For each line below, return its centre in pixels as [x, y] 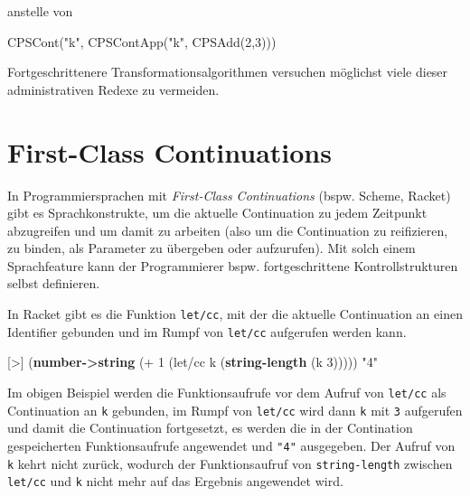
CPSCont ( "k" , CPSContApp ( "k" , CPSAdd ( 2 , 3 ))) [142, 41]
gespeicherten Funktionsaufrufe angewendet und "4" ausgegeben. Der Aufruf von [231, 445]
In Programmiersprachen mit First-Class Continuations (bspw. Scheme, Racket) [229, 195]
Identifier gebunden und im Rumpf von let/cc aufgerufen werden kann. [207, 331]
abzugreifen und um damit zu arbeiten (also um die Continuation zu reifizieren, [228, 230]
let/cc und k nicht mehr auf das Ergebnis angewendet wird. [175, 481]
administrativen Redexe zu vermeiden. [113, 89]
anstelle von [40, 11]
